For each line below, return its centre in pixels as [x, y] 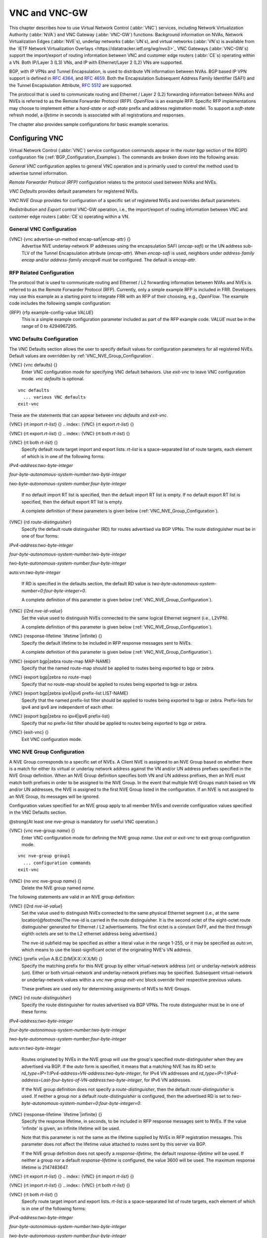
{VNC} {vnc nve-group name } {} [42, 831]
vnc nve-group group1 [44, 856]
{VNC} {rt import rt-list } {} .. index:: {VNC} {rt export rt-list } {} [72, 424]
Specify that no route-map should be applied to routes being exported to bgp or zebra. [110, 684]
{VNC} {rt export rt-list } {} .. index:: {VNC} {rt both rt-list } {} [70, 433]
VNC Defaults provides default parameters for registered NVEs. [74, 191]
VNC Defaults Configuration [44, 339]
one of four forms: [40, 536]
